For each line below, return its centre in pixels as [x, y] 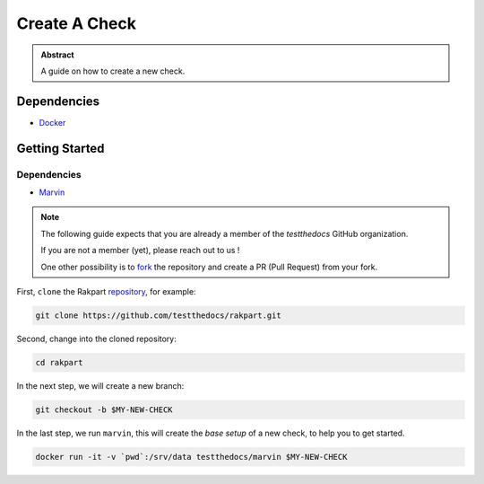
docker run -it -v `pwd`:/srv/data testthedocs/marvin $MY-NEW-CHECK [191, 457]
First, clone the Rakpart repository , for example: [106, 291]
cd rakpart [59, 362]
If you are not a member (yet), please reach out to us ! [140, 251]
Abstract [58, 55]
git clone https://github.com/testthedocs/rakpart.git [158, 315]
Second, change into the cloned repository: [96, 339]
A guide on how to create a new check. [113, 71]
